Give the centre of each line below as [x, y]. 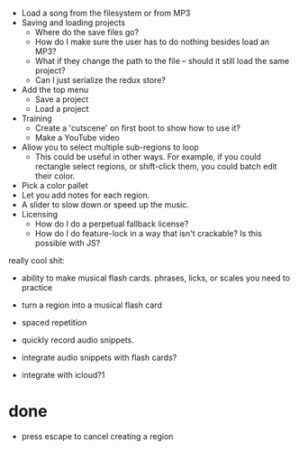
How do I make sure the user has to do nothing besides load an [152, 41]
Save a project [62, 99]
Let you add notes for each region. [86, 195]
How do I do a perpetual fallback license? [112, 224]
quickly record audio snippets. [77, 340]
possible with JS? [68, 243]
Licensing [40, 214]
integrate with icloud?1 [63, 375]
